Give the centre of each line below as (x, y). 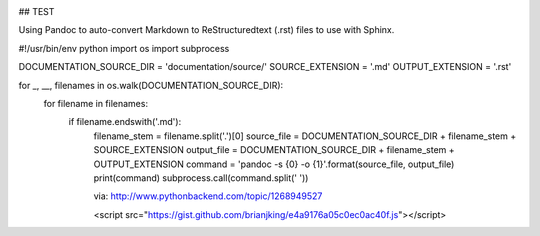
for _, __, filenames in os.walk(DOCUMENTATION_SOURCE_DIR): (151, 85)
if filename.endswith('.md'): (125, 122)
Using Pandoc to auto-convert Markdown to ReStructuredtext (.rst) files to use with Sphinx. (206, 30)
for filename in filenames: (96, 103)
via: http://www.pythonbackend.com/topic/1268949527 (208, 196)
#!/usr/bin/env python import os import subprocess (124, 48)
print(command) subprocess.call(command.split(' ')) (201, 177)
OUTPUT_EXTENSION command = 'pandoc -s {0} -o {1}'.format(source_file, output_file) (274, 164)
